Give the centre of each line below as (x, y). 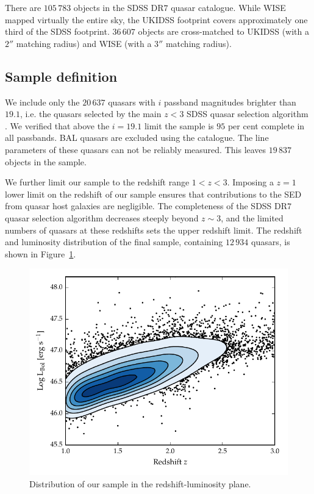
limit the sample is (179, 125)
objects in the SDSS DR (119, 7)
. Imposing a (250, 182)
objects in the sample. (46, 161)
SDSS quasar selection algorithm (248, 114)
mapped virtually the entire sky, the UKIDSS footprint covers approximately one (156, 19)
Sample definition (61, 76)
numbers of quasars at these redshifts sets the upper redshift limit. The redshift (154, 230)
